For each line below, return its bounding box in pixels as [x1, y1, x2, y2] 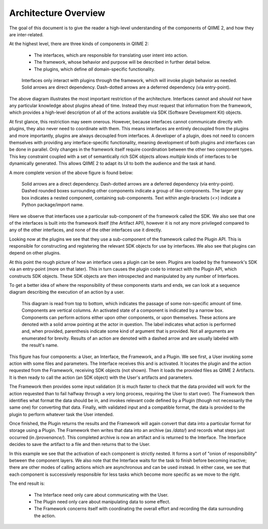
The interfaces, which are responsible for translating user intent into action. [34, 52, 188, 58]
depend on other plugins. [9, 250, 61, 256]
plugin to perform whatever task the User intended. [9, 411, 114, 417]
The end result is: [9, 480, 45, 487]
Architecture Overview [9, 7, 105, 18]
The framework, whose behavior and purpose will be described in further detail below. [34, 59, 211, 65]
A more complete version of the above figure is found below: [9, 170, 134, 176]
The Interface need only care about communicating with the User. [34, 492, 169, 498]
